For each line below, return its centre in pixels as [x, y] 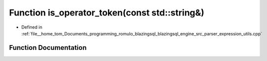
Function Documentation [48, 48]
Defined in [32, 27]
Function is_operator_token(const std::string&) [107, 13]
